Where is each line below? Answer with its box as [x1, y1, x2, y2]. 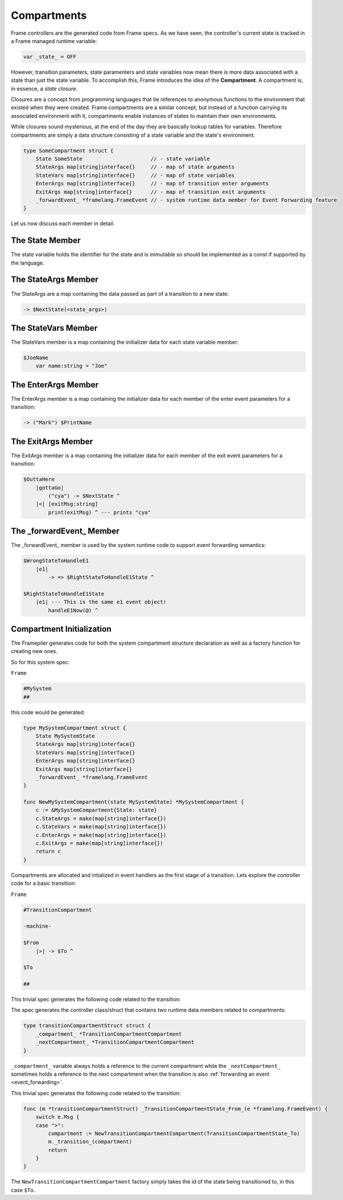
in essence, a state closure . [11, 85, 78, 92]
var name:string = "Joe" [35, 362, 108, 370]
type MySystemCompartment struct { [23, 724, 126, 731]
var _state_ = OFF [23, 53, 77, 60]
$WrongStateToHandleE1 [23, 558, 89, 564]
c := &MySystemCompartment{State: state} [35, 807, 157, 813]
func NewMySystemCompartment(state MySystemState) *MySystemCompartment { [23, 799, 245, 806]
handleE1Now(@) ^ [48, 607, 98, 614]
